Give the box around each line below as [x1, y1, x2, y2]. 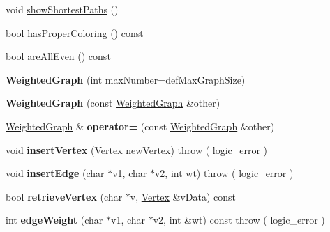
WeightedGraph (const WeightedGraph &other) [6, 95, 220, 110]
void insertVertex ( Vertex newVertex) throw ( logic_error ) [6, 142, 268, 157]
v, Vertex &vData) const [130, 189, 237, 203]
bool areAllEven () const [6, 49, 111, 63]
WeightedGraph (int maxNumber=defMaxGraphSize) [6, 72, 246, 86]
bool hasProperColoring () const [6, 25, 144, 40]
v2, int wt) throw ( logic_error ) [154, 166, 294, 180]
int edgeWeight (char [6, 212, 103, 227]
